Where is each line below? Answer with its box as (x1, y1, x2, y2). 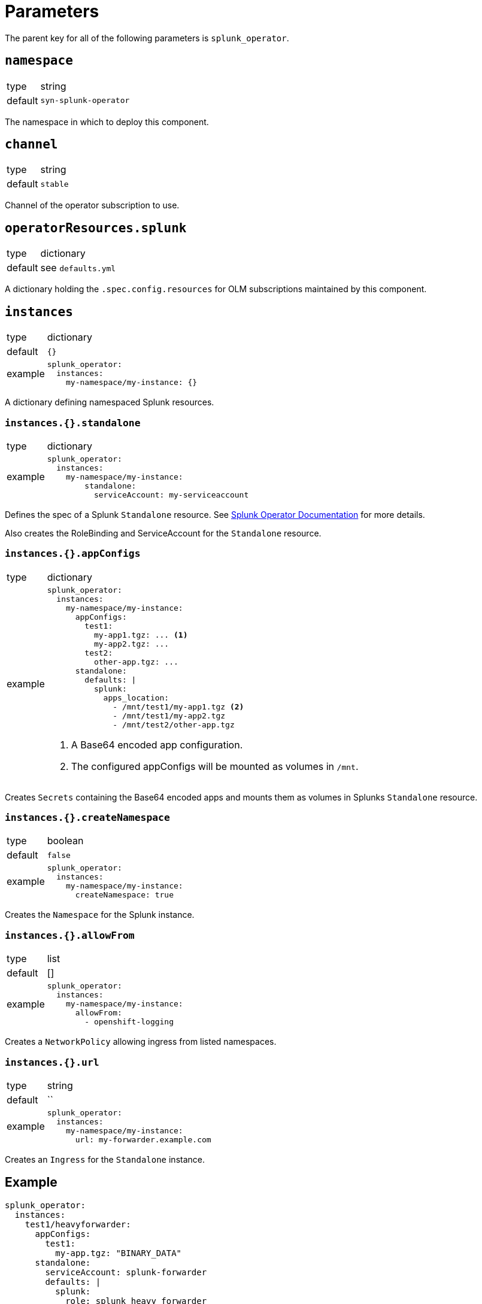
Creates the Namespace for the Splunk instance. (5, 909, 195, 920)
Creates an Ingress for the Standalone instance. (5, 1154, 205, 1164)
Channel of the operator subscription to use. (5, 200, 180, 211)
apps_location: (103, 693, 169, 702)
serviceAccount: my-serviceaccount (93, 490, 249, 499)
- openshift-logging (84, 1017, 174, 1027)
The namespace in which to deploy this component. (5, 116, 209, 127)
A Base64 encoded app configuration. (71, 738, 243, 751)
